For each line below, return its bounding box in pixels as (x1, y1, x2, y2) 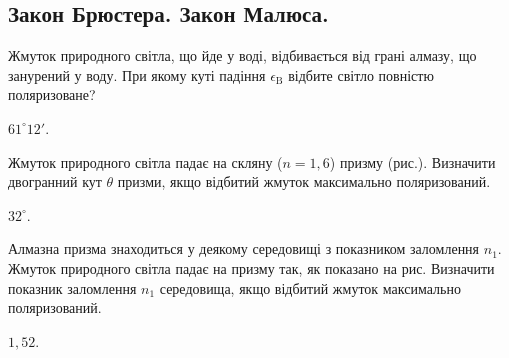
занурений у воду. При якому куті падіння (8, 64, 266, 85)
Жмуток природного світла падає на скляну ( (8, 151, 283, 172)
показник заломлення (8, 277, 137, 298)
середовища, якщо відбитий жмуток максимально (159, 277, 461, 298)
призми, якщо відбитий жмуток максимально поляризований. (117, 171, 491, 192)
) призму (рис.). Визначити (329, 151, 496, 172)
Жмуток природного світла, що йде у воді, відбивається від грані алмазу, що (8, 45, 477, 66)
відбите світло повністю (288, 64, 434, 85)
